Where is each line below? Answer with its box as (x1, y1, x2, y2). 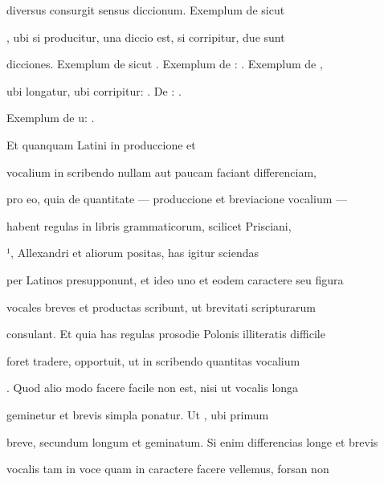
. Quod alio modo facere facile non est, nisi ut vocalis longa (6, 379, 299, 396)
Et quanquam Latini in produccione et (6, 136, 196, 153)
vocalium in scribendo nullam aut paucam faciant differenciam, (6, 163, 317, 180)
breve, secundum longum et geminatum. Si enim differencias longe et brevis (6, 433, 378, 450)
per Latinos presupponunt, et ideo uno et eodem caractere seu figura (6, 271, 344, 288)
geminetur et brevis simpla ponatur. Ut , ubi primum (6, 406, 269, 423)
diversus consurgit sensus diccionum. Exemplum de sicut (6, 2, 285, 18)
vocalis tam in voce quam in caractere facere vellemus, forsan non (6, 460, 329, 477)
